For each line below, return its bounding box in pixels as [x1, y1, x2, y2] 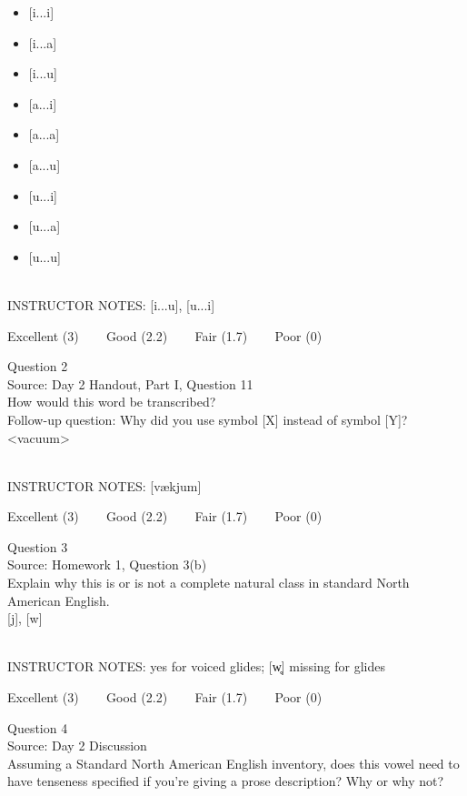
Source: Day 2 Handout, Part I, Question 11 [7, 374, 253, 393]
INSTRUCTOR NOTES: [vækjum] [7, 476, 202, 495]
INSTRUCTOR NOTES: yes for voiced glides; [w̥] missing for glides [7, 657, 385, 676]
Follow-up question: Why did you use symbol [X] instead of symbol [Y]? [7, 409, 408, 428]
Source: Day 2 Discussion [7, 736, 147, 755]
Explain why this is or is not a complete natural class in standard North [7, 573, 410, 592]
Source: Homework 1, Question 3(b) [7, 555, 207, 574]
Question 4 [7, 718, 68, 737]
